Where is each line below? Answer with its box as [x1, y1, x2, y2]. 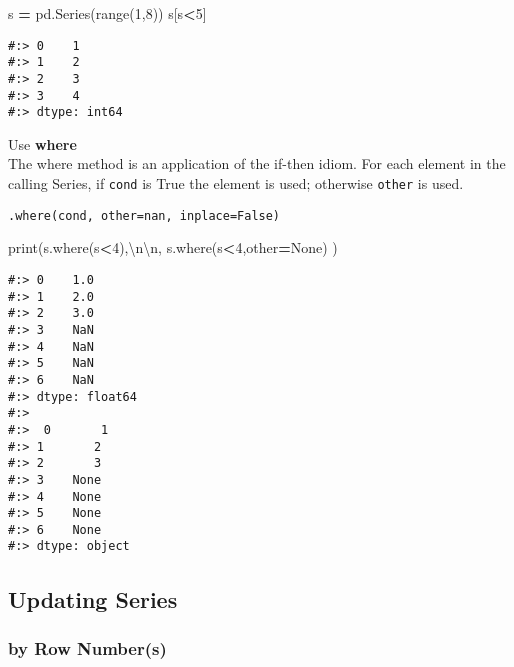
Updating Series [8, 583, 178, 614]
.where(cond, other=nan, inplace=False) [8, 208, 281, 223]
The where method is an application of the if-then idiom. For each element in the [8, 153, 506, 174]
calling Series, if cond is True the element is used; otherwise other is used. [8, 173, 464, 194]
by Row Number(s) [8, 635, 167, 660]
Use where [8, 133, 77, 154]
